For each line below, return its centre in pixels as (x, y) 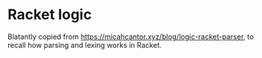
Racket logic (50, 15)
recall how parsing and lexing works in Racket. (85, 44)
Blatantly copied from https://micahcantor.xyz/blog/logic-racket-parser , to (131, 37)
